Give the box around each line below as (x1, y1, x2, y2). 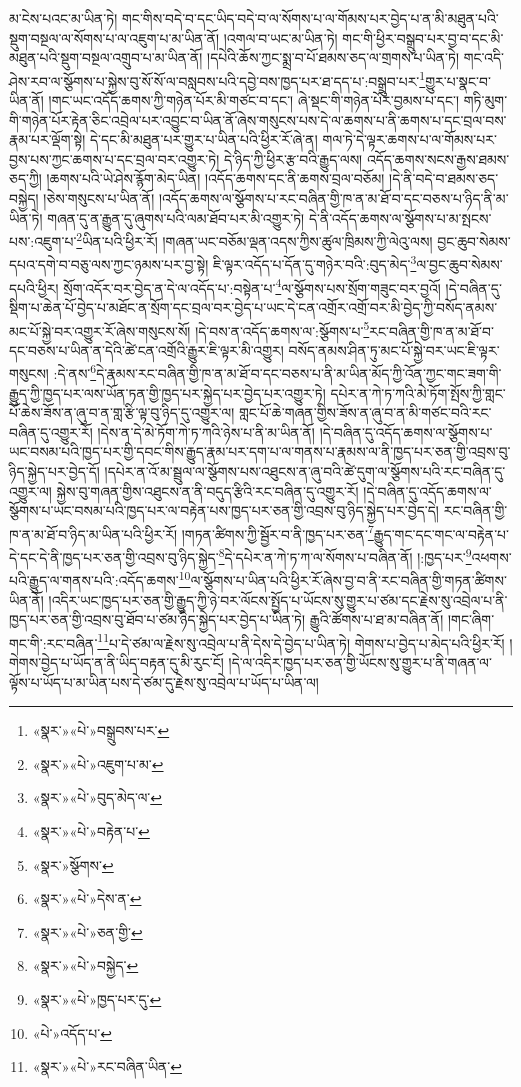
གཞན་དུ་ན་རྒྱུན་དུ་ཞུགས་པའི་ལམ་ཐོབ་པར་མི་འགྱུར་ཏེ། (47, 207, 305, 228)
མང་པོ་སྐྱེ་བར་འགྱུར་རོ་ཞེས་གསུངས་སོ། (9, 320, 191, 341)
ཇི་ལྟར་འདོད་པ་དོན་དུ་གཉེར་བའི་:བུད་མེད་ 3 (212, 251, 417, 275)
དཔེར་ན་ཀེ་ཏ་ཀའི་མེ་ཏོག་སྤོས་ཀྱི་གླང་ (330, 382, 506, 403)
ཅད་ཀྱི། (9, 168, 42, 189)
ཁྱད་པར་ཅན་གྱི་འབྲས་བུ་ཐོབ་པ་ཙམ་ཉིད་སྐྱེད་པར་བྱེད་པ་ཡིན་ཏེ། (9, 609, 306, 630)
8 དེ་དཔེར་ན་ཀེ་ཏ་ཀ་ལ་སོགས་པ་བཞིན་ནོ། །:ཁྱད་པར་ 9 (218, 544, 472, 567)
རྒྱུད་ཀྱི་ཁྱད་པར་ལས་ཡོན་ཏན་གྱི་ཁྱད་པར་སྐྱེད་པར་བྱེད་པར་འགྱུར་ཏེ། (9, 382, 326, 403)
